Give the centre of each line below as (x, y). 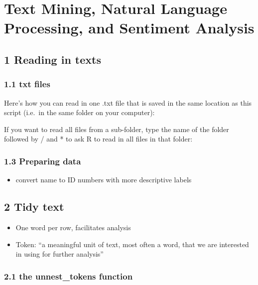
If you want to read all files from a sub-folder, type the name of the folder (117, 129)
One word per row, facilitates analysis (73, 227)
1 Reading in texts (53, 59)
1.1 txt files (27, 84)
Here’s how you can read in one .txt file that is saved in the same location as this (128, 102)
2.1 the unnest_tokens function (68, 276)
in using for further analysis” (60, 254)
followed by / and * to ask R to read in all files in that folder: (98, 139)
